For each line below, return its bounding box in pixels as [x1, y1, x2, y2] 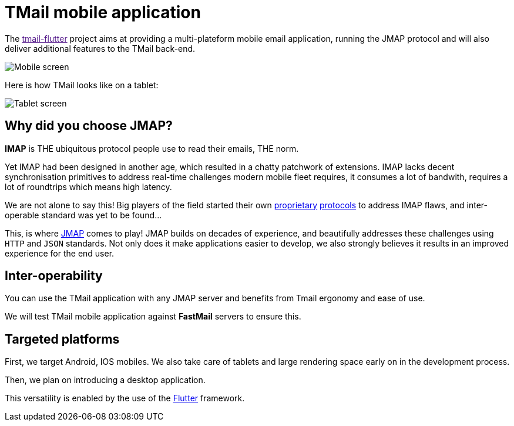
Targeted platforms [5, 331, 120, 347]
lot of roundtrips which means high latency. [5, 181, 172, 192]
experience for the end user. [5, 248, 115, 258]
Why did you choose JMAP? [5, 118, 173, 134]
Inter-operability [5, 268, 103, 284]
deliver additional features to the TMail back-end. [5, 43, 196, 54]
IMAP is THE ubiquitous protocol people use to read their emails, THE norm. [5, 143, 299, 154]
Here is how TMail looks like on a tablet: [5, 79, 159, 90]
